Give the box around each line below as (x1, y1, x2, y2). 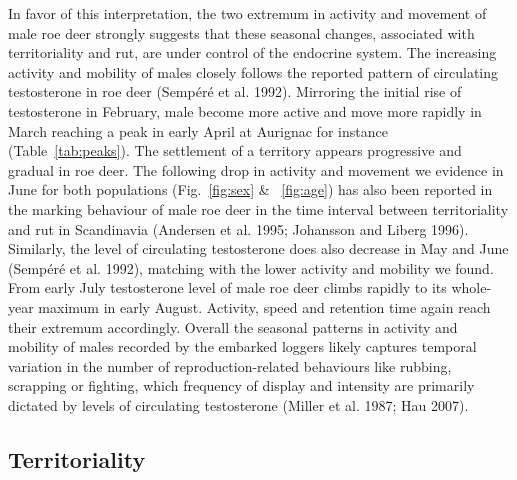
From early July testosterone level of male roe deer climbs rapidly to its (8, 277, 447, 298)
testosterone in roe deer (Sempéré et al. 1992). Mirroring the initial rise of (8, 81, 462, 102)
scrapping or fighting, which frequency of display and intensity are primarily (8, 375, 475, 396)
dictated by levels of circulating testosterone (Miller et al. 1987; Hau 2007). (8, 394, 469, 415)
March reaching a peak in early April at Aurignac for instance (8, 120, 388, 141)
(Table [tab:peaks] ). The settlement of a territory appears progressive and (8, 140, 462, 161)
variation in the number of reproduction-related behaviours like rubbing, (8, 355, 452, 376)
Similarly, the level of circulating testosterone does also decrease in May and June (8, 238, 509, 259)
